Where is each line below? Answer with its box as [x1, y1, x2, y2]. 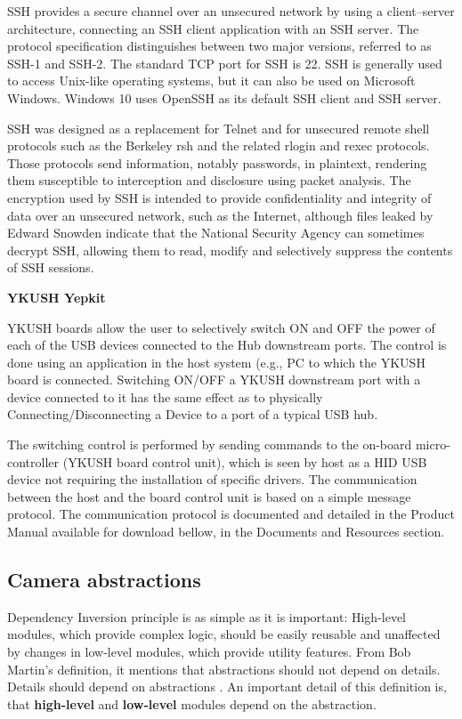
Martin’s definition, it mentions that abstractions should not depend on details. [7, 659, 441, 678]
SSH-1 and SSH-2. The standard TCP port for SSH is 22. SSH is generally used [7, 53, 442, 72]
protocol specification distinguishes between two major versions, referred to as [7, 36, 432, 55]
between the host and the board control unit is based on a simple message [7, 487, 411, 505]
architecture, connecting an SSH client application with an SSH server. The [7, 19, 419, 37]
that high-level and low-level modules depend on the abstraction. [7, 694, 377, 713]
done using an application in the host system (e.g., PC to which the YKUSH [7, 352, 426, 371]
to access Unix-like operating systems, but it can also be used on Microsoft [7, 71, 416, 90]
